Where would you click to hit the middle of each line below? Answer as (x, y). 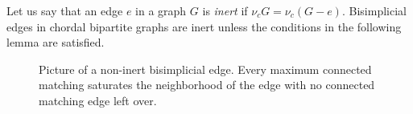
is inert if (225, 10)
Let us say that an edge (65, 10)
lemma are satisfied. (56, 42)
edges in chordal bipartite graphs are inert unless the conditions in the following (204, 26)
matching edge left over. (98, 100)
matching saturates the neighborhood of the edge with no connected (207, 85)
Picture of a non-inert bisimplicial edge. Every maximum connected (205, 69)
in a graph (161, 10)
